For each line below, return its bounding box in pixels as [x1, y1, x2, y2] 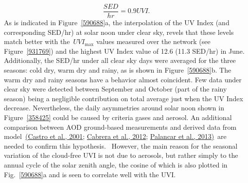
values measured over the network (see [96, 36, 211, 46]
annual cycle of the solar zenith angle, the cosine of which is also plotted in [4, 159, 228, 169]
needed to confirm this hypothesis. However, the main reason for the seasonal [4, 140, 238, 151]
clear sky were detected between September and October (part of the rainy [4, 84, 227, 94]
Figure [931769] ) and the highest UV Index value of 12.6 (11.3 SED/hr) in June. [4, 46, 245, 56]
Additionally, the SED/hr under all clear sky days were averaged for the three [4, 55, 236, 65]
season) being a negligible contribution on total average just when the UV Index [4, 93, 243, 103]
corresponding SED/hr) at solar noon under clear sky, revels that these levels [4, 27, 234, 37]
